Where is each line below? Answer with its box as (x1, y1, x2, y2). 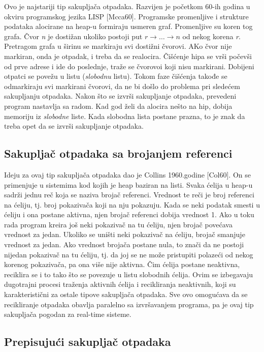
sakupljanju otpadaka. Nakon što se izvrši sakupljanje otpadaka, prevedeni (4, 91, 237, 101)
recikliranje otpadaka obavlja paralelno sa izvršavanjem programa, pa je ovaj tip (4, 299, 254, 309)
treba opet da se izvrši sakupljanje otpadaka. (4, 121, 144, 131)
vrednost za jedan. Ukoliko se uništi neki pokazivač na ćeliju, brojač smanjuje (4, 229, 245, 240)
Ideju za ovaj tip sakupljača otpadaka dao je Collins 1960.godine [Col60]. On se (4, 169, 251, 180)
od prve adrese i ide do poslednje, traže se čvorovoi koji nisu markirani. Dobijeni (4, 61, 254, 71)
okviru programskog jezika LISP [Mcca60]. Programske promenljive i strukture (4, 11, 249, 21)
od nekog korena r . (182, 31, 241, 41)
